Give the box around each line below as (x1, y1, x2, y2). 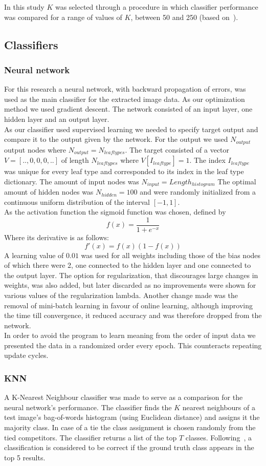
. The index (189, 155, 226, 165)
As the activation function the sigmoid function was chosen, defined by (4, 206, 226, 217)
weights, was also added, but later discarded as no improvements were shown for (4, 280, 256, 290)
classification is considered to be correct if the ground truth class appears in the (4, 442, 254, 453)
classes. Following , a (185, 432, 252, 442)
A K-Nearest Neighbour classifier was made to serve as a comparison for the (4, 392, 243, 403)
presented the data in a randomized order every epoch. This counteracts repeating (4, 340, 262, 350)
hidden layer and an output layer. (4, 113, 109, 124)
